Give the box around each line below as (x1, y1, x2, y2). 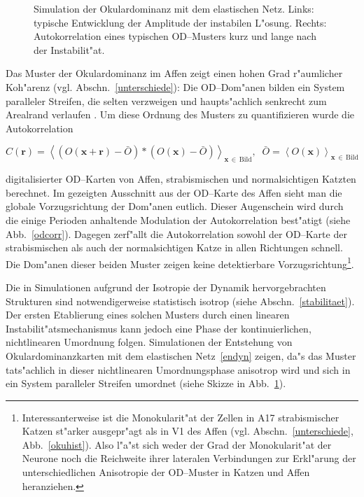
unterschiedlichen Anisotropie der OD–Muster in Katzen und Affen (22, 465, 310, 479)
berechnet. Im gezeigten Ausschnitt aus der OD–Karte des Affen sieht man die (6, 185, 342, 199)
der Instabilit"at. (34, 42, 105, 57)
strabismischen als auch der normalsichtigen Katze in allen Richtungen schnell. (6, 240, 343, 255)
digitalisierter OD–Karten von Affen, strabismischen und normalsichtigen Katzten (6, 171, 356, 186)
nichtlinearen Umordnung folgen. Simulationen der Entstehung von (6, 335, 293, 349)
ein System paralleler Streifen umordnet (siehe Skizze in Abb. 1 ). (6, 376, 286, 391)
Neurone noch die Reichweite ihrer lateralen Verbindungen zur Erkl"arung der (22, 451, 356, 465)
